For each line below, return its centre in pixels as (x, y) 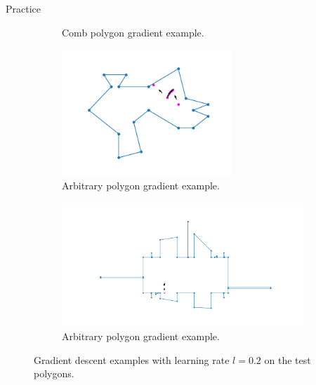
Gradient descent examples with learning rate (132, 359)
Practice (24, 8)
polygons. (54, 373)
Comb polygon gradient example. (133, 32)
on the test (288, 359)
